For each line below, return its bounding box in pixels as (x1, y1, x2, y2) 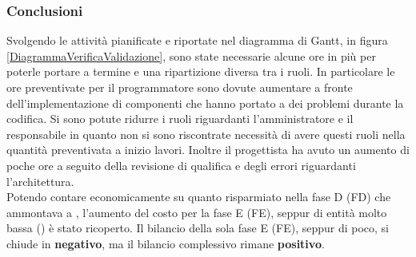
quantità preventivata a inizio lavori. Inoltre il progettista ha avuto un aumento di (6, 141, 410, 158)
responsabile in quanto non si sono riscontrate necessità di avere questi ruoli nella (6, 125, 406, 142)
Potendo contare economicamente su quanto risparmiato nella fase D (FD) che (6, 188, 391, 205)
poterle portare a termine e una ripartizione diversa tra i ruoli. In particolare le (6, 63, 395, 80)
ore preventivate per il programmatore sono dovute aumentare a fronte (6, 79, 353, 95)
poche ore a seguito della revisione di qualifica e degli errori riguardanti (6, 156, 356, 173)
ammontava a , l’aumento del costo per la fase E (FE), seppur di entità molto (6, 204, 387, 220)
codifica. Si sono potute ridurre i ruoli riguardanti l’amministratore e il (6, 110, 354, 127)
